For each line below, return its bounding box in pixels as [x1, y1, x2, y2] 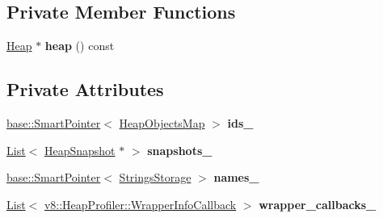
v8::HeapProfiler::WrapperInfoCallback [44, 195, 237, 212]
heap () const [44, 37, 115, 54]
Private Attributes [6, 77, 164, 102]
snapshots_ [147, 141, 213, 158]
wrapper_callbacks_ [259, 195, 377, 212]
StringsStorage [119, 169, 191, 186]
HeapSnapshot [44, 141, 116, 158]
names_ [213, 169, 259, 186]
